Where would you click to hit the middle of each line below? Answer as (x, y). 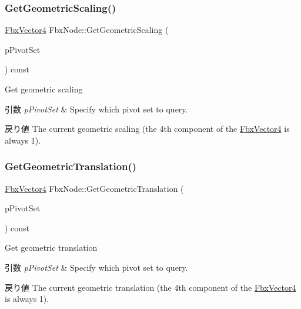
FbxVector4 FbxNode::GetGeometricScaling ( (87, 30)
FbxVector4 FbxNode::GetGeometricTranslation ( (94, 188)
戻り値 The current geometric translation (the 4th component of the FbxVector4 (150, 287)
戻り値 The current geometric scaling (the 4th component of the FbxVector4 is (147, 129)
